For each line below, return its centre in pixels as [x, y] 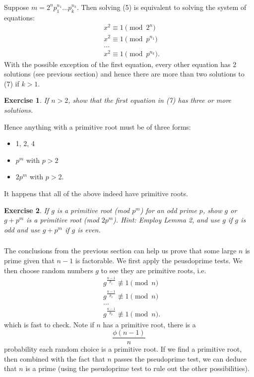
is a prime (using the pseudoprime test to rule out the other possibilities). [137, 368]
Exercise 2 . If [27, 210]
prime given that [29, 260]
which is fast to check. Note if [49, 324]
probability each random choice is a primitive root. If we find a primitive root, [123, 349]
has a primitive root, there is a [149, 324]
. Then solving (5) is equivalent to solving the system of [161, 7]
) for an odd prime [168, 210]
